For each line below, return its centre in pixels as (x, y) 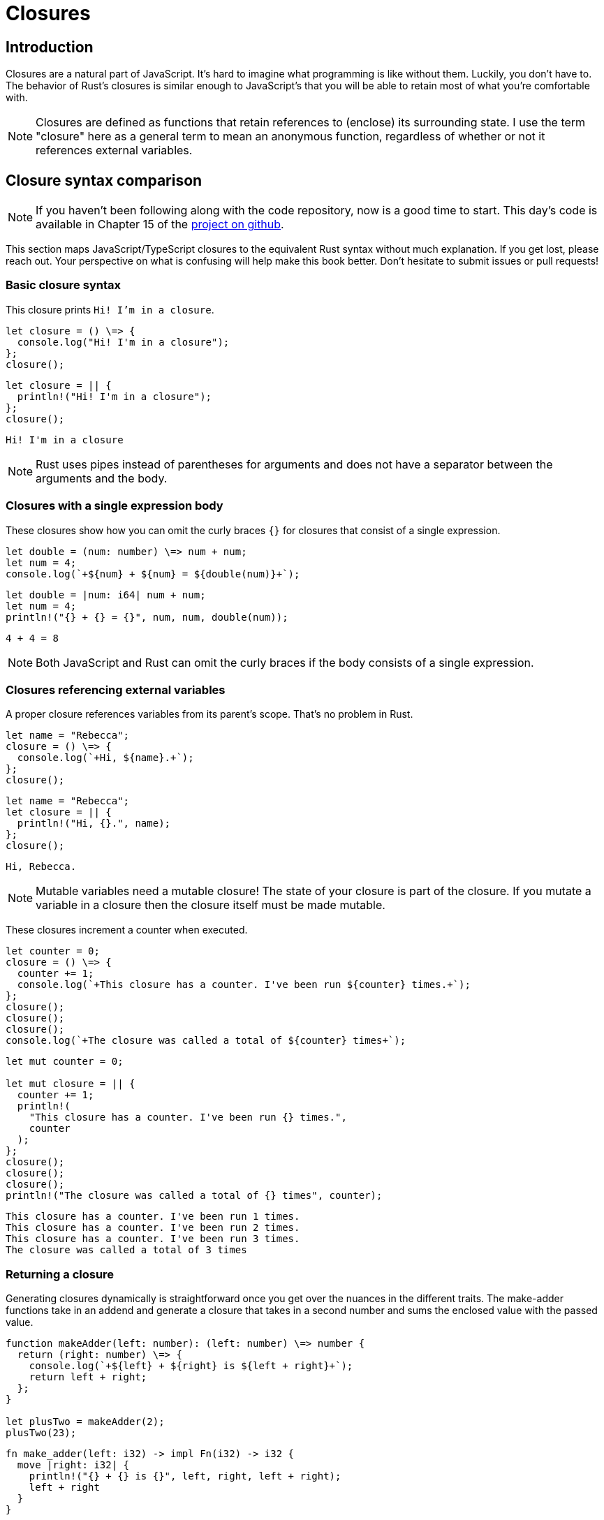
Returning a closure (60, 1274)
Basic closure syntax (63, 285)
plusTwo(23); (41, 1433)
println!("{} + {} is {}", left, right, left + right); (185, 1476)
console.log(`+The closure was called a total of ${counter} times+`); (206, 1041)
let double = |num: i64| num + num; (106, 595)
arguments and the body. (102, 478)
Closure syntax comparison (104, 180)
